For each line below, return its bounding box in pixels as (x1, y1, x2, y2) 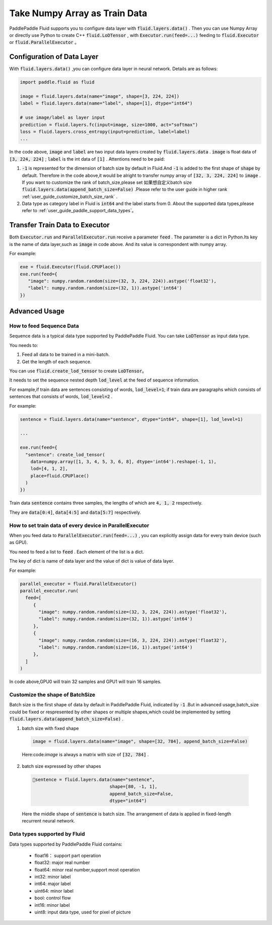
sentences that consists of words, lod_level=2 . (9, 394, 113, 400)
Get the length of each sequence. (22, 359, 92, 365)
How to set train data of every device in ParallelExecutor (9, 522, 150, 529)
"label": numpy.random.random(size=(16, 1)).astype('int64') (38, 645, 193, 650)
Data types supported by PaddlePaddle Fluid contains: (9, 841, 123, 847)
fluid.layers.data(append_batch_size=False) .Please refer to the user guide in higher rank (22, 186, 228, 192)
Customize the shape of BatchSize (9, 691, 96, 698)
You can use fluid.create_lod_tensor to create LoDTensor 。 (9, 368, 147, 374)
